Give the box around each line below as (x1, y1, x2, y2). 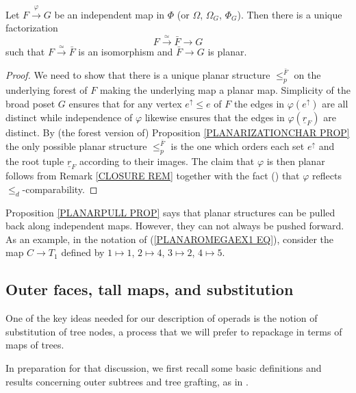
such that (5, 44, 45, 58)
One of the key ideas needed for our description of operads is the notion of (5, 311, 318, 325)
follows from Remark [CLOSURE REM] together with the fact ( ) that (5, 168, 300, 183)
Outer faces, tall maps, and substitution (5, 279, 294, 300)
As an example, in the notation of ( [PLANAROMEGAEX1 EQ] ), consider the (5, 231, 334, 246)
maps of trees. (5, 338, 64, 352)
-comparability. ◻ (22, 181, 98, 196)
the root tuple (5, 154, 64, 168)
